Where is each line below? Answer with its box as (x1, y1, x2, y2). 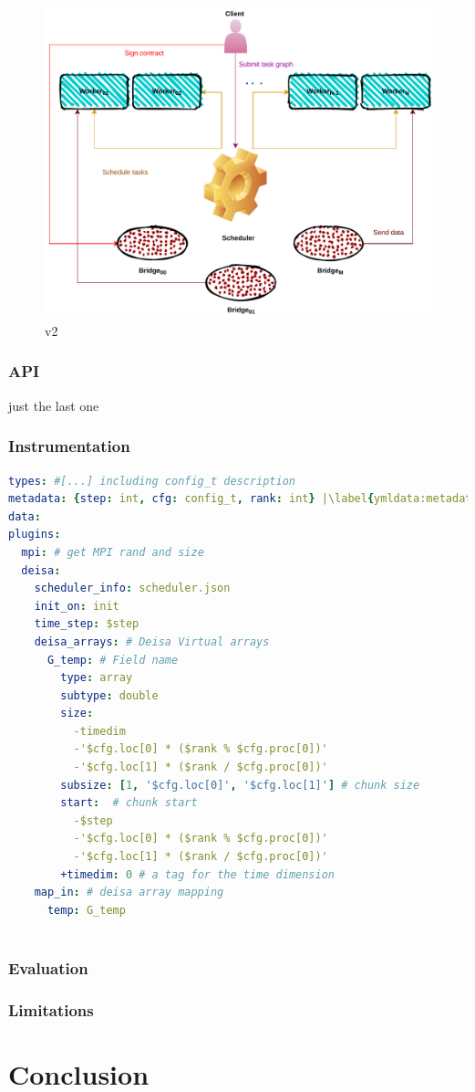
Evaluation (8, 956, 88, 979)
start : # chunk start (60, 796, 198, 810)
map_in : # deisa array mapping (34, 886, 224, 899)
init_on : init (34, 599, 119, 613)
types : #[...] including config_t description (8, 474, 296, 488)
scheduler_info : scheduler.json (34, 582, 231, 595)
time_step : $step (34, 617, 139, 631)
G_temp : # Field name (46, 653, 179, 667)
